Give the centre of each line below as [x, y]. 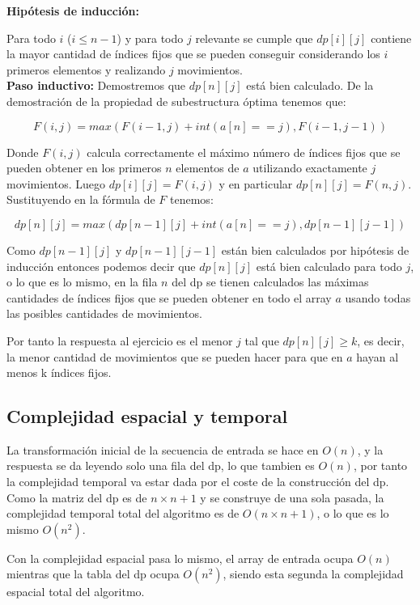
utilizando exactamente [310, 168]
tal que [262, 340]
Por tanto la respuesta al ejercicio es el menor [120, 340]
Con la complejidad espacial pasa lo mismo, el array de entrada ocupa [180, 558]
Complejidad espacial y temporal [147, 416]
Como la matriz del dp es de [77, 497]
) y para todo [150, 38]
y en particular [256, 183]
